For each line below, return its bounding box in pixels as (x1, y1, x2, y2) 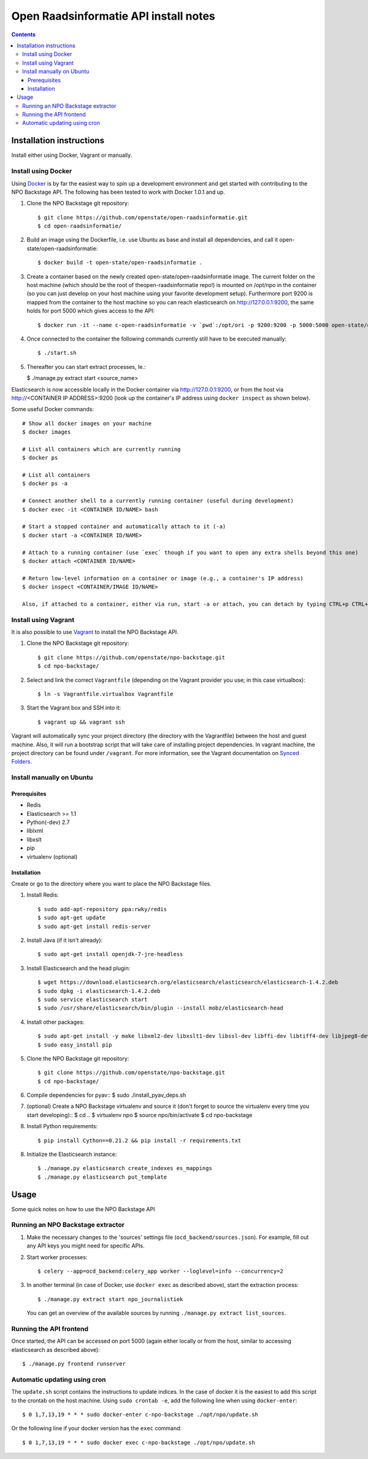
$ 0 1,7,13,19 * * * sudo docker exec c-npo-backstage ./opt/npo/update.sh (22, 1439, 255, 1446)
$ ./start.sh (37, 349, 77, 357)
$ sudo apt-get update (37, 914, 106, 922)
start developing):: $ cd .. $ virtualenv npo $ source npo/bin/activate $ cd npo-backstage (26, 1111, 253, 1118)
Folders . (11, 758, 32, 765)
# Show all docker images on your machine (22, 420, 152, 427)
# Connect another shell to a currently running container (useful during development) (22, 497, 294, 504)
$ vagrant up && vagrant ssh (37, 718, 125, 726)
